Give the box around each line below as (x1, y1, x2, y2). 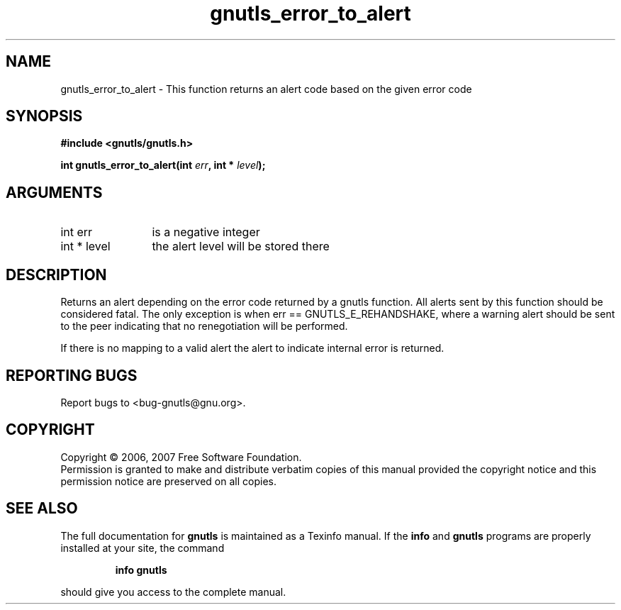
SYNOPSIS (6, 107, 83, 126)
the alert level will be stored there (152, 239, 330, 254)
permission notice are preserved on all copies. (60, 475, 276, 487)
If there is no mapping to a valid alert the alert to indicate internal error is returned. (60, 342, 444, 355)
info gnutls (115, 563, 167, 576)
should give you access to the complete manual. (60, 585, 286, 598)
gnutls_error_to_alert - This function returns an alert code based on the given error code (60, 82, 472, 95)
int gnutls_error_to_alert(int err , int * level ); (60, 159, 266, 172)
